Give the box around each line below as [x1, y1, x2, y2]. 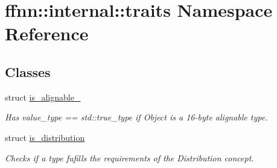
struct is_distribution [5, 131, 85, 143]
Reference [5, 21, 89, 46]
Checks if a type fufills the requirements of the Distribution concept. [5, 151, 254, 164]
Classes [5, 62, 51, 81]
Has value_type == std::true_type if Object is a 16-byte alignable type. [5, 111, 268, 123]
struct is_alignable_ [5, 90, 81, 103]
